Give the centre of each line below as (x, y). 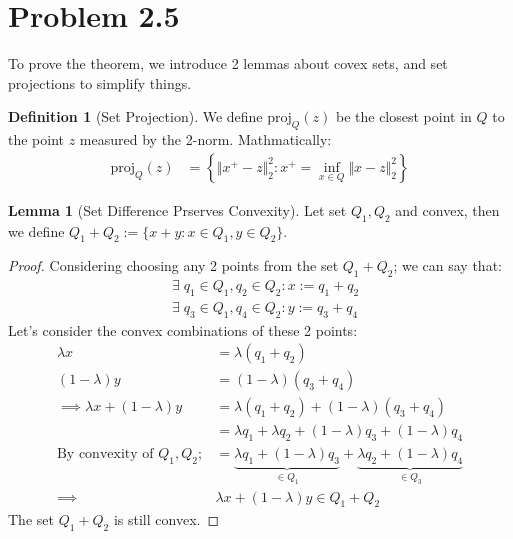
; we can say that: (447, 265)
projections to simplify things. (100, 82)
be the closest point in (403, 116)
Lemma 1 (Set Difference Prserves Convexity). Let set (177, 209)
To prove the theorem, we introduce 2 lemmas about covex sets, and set (228, 63)
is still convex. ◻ (166, 519)
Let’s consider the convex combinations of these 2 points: (183, 329)
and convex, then (447, 209)
